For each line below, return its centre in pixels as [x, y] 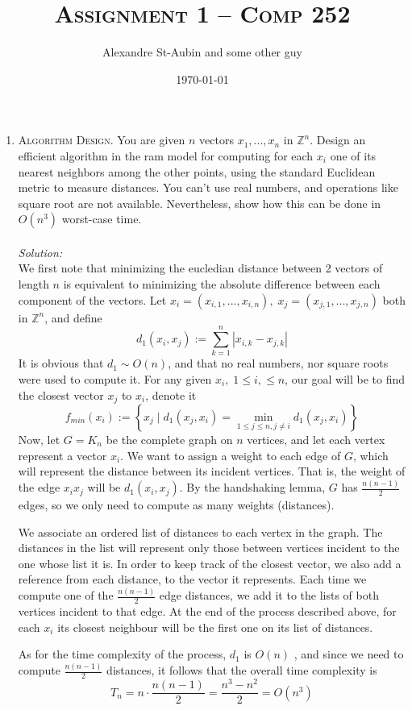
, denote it [171, 394]
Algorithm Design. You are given [102, 140]
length [33, 284]
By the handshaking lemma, [256, 487]
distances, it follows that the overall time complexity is [242, 670]
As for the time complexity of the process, [122, 654]
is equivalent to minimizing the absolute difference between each [222, 284]
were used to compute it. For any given [115, 378]
